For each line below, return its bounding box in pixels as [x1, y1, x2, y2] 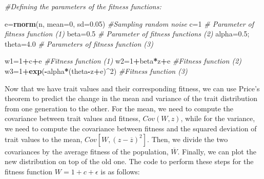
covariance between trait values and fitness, [5, 113, 140, 124]
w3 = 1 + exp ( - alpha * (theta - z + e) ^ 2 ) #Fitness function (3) [5, 65, 188, 76]
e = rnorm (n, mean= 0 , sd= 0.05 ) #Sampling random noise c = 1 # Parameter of [5, 18, 254, 29]
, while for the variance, [180, 113, 255, 124]
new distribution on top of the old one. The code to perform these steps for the [5, 156, 254, 167]
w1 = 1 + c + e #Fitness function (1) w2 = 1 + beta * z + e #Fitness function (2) [5, 55, 242, 66]
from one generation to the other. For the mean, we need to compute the [5, 103, 233, 113]
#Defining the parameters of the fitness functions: [5, 1, 161, 11]
